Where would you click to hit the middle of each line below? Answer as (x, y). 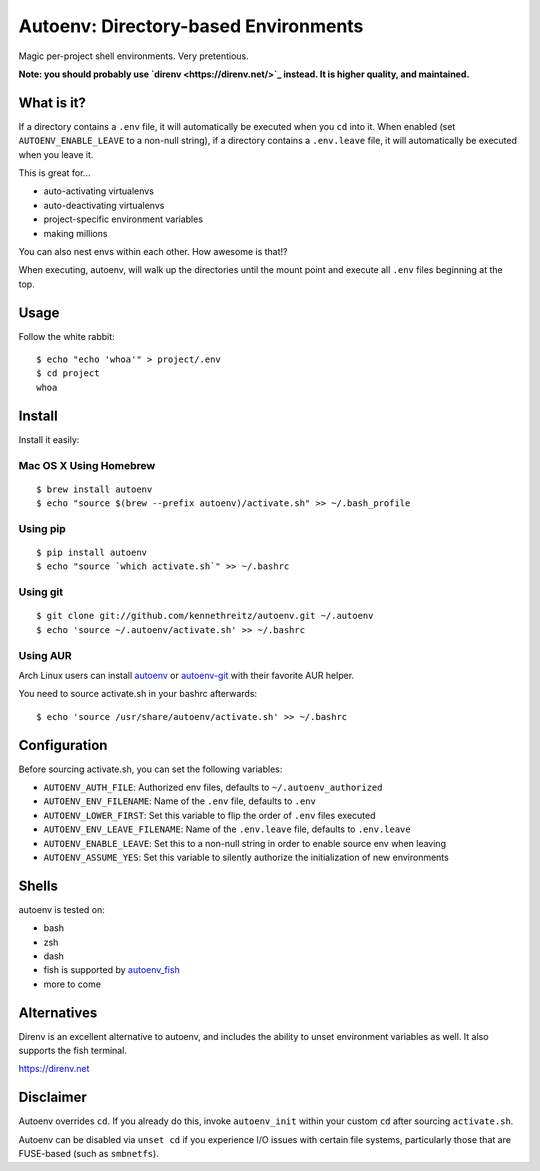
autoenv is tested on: (61, 909)
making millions (75, 233)
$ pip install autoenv (92, 553)
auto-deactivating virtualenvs (104, 205)
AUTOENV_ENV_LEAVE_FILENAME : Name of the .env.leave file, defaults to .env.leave (227, 829)
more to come (72, 984)
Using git (41, 592)
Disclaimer (52, 1097)
